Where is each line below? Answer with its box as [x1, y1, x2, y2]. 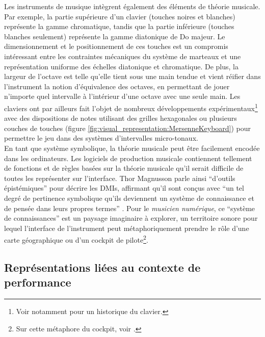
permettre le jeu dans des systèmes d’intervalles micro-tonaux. [4, 133, 198, 143]
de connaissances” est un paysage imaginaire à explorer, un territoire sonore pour [4, 213, 258, 223]
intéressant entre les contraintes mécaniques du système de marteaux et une [4, 50, 241, 61]
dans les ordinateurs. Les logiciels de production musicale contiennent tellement [4, 152, 252, 163]
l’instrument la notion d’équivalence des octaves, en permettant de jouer [4, 81, 230, 91]
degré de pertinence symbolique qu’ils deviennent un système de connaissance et [4, 192, 254, 203]
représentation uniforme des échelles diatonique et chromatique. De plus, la [4, 61, 238, 71]
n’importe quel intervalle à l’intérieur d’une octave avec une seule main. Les [4, 91, 241, 101]
